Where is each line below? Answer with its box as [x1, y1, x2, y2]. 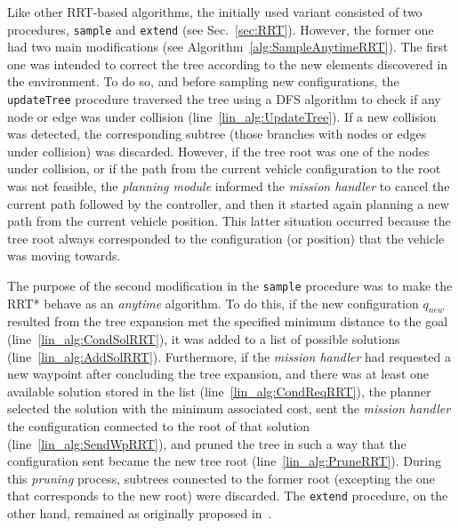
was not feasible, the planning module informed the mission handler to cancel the [7, 177, 450, 196]
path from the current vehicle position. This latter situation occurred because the [7, 212, 451, 230]
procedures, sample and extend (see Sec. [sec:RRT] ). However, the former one [7, 20, 434, 38]
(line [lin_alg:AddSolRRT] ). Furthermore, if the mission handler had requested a [7, 347, 451, 365]
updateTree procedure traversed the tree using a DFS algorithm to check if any [7, 90, 441, 108]
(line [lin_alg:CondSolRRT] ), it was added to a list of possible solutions [7, 330, 400, 348]
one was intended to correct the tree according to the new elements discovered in [7, 54, 448, 73]
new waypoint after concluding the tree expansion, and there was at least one [7, 364, 429, 383]
